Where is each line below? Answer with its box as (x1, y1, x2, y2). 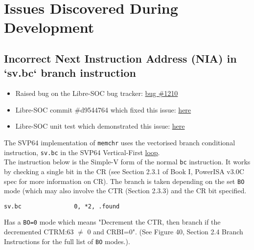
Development (4, 17, 94, 37)
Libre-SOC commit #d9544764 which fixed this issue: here (15, 104, 191, 114)
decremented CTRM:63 (4, 227, 74, 237)
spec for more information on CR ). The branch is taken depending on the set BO (4, 176, 245, 186)
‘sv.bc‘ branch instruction (4, 65, 137, 80)
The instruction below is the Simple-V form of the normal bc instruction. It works (4, 157, 251, 167)
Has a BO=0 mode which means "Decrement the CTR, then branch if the (4, 217, 221, 227)
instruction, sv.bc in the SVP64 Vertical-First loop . (4, 147, 160, 157)
